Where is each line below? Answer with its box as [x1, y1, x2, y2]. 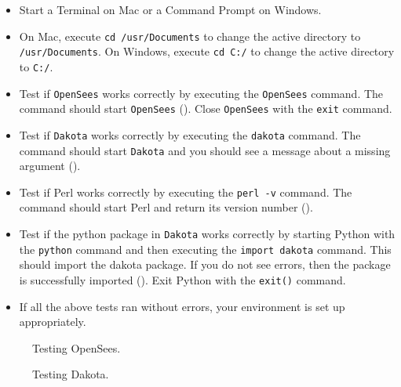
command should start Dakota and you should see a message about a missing [19, 142, 391, 158]
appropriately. [19, 313, 86, 330]
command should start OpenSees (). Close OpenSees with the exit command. [19, 100, 392, 117]
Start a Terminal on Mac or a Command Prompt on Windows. [19, 2, 322, 17]
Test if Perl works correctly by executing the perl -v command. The [19, 183, 352, 200]
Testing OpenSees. [32, 339, 121, 356]
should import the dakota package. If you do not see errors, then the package [19, 256, 391, 273]
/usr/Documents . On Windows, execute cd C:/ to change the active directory [19, 43, 395, 60]
